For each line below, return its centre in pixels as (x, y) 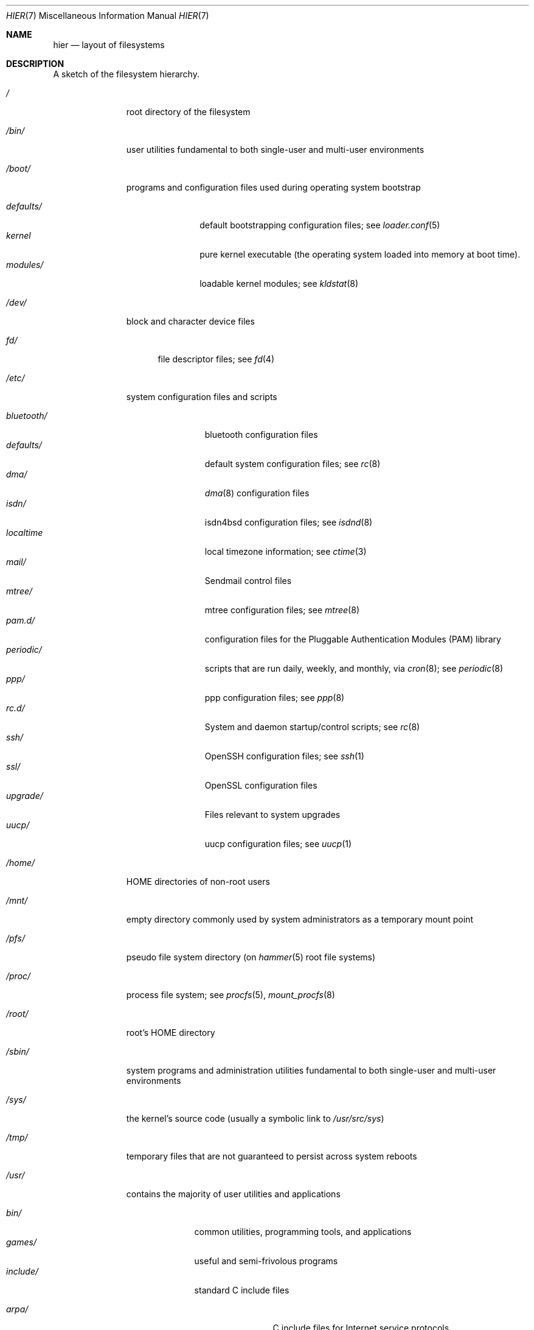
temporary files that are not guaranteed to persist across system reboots (272, 1156)
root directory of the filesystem (188, 112)
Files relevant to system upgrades (272, 815)
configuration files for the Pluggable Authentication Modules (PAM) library (353, 639)
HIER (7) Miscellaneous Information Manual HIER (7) (108, 16)
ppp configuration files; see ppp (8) (275, 698)
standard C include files (242, 1290)
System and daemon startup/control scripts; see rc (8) (312, 727)
